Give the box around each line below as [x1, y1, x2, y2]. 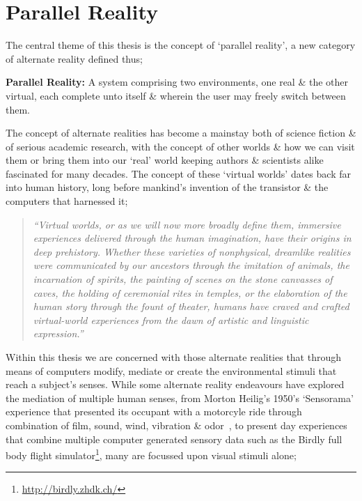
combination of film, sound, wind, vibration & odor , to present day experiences [6, 417, 347, 432]
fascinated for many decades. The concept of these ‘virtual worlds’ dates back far [6, 166, 351, 180]
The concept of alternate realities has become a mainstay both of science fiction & [6, 125, 356, 140]
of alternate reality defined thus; [6, 51, 143, 65]
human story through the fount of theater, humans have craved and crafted [33, 299, 349, 314]
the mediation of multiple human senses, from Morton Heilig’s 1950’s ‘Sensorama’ [6, 390, 354, 405]
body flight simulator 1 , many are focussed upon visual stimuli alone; [6, 446, 297, 462]
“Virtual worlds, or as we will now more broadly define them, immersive [33, 217, 341, 231]
